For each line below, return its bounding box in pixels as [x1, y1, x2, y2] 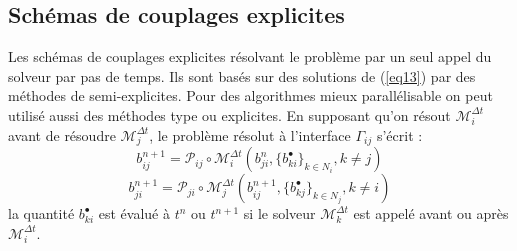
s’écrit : [376, 124, 423, 145]
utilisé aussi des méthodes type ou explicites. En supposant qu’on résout [8, 104, 451, 125]
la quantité [8, 203, 75, 224]
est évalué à [98, 203, 170, 224]
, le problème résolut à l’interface [149, 124, 351, 145]
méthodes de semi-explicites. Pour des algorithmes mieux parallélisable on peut [8, 85, 493, 106]
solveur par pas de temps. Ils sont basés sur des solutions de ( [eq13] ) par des [8, 65, 476, 86]
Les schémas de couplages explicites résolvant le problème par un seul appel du [8, 46, 492, 67]
